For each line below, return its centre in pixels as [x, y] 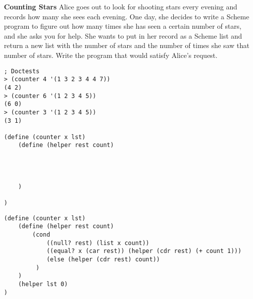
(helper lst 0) [43, 284]
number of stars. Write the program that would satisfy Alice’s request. [111, 55]
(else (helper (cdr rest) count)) [103, 259]
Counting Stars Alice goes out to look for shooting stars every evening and [121, 6]
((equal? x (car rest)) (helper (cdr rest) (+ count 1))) [144, 251]
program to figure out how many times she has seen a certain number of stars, [123, 26]
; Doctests [22, 71]
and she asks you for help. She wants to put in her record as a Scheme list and [123, 35]
